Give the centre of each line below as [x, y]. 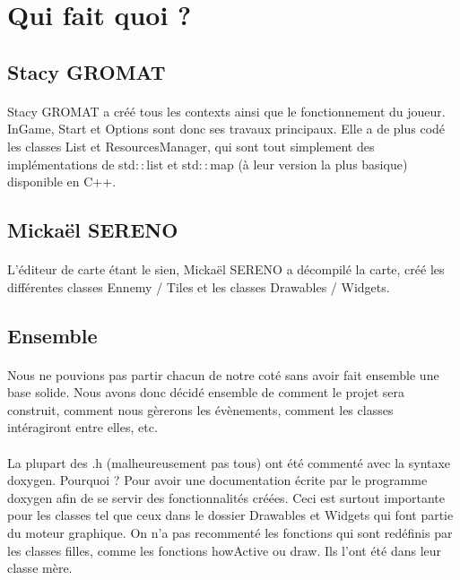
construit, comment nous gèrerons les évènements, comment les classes [200, 409]
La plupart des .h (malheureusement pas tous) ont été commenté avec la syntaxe [229, 462]
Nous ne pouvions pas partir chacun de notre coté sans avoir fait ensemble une [223, 374]
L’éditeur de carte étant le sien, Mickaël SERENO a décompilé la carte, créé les [226, 269]
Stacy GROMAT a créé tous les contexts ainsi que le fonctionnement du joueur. [226, 111]
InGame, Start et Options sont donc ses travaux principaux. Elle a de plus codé [226, 129]
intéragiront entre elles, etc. [82, 427]
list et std [173, 164]
